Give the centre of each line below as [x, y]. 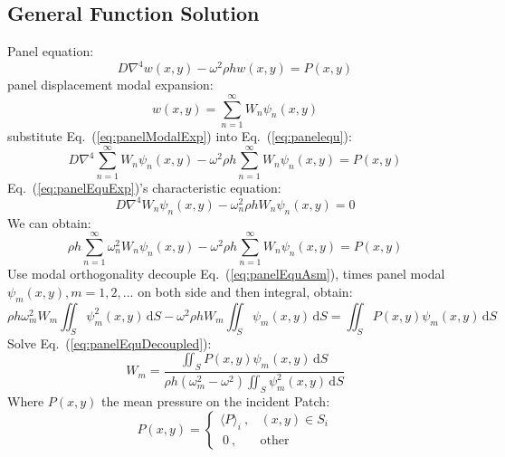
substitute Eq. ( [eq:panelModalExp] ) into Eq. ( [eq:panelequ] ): [180, 136]
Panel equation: [51, 51]
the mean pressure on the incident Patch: [216, 401]
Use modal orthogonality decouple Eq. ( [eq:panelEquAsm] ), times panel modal [226, 274]
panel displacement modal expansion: [110, 85]
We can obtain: [49, 222]
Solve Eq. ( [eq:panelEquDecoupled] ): [110, 343]
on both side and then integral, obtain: [245, 291]
